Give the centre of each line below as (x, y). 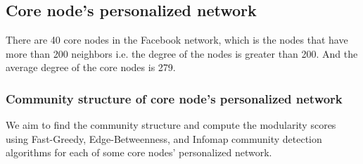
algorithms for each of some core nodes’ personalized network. (139, 152)
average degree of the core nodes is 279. (91, 67)
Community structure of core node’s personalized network (174, 98)
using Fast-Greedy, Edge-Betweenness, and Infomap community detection (164, 138)
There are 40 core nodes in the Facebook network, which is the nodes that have (177, 40)
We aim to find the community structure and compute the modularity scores (171, 125)
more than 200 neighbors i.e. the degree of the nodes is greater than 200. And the (182, 53)
